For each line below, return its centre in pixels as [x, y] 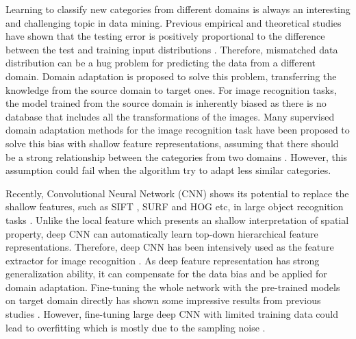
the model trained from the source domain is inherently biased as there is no [166, 103]
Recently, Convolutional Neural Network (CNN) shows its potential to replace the [177, 193]
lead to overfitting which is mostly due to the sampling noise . [136, 327]
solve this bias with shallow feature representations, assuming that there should [172, 143]
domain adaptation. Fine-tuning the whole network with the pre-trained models [173, 287]
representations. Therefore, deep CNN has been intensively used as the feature [170, 247]
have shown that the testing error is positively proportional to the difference [165, 36]
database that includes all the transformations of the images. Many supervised [170, 116]
